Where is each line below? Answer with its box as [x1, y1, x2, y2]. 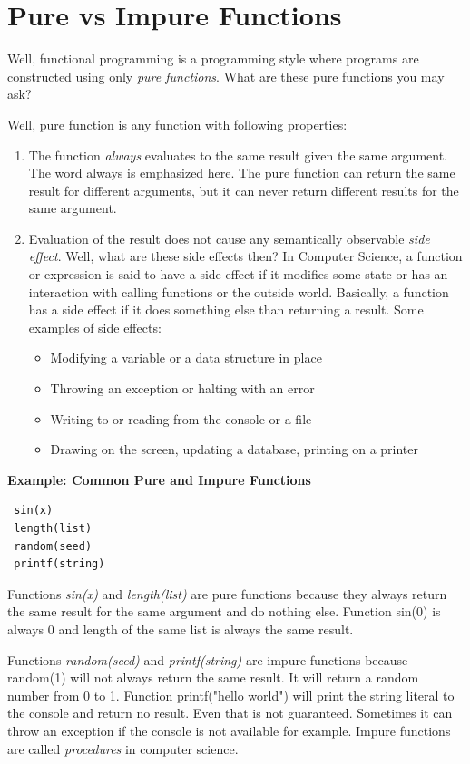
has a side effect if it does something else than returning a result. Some [28, 300, 424, 319]
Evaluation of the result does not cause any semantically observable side [28, 228, 430, 247]
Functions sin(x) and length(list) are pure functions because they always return [7, 584, 447, 603]
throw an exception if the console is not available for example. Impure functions [7, 720, 451, 740]
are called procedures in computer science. [7, 739, 239, 758]
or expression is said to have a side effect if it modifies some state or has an [28, 265, 448, 284]
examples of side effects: [28, 317, 162, 336]
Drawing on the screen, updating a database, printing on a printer [50, 440, 419, 459]
